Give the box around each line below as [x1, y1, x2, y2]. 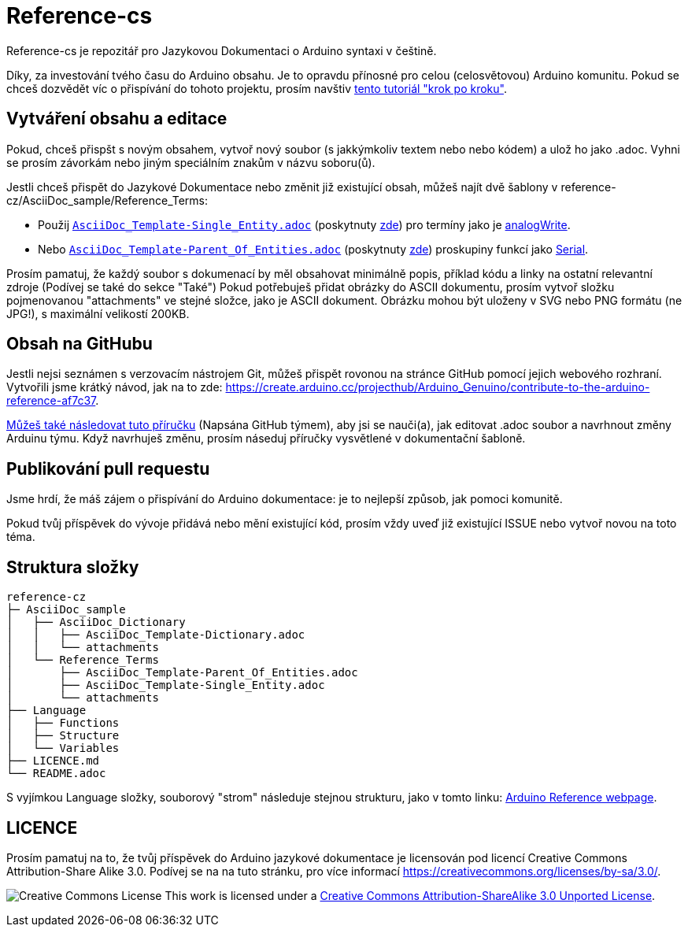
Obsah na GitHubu [6, 334, 153, 354]
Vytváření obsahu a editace [6, 109, 227, 129]
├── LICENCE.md [6, 754, 100, 768]
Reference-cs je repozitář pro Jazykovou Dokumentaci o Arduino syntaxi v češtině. [6, 43, 437, 57]
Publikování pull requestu [6, 458, 210, 479]
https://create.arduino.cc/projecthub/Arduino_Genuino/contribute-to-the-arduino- [225, 380, 650, 394]
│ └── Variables [6, 742, 120, 755]
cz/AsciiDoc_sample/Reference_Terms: [6, 193, 209, 207]
